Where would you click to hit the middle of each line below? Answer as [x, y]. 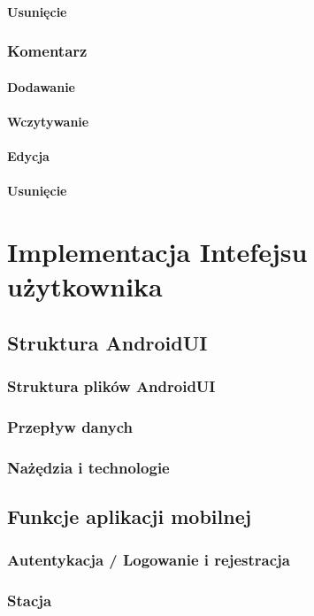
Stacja [30, 601]
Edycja [28, 156]
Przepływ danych [70, 426]
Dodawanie [41, 86]
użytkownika [85, 286]
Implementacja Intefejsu [157, 251]
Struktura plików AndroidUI [111, 386]
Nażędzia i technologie [88, 467]
